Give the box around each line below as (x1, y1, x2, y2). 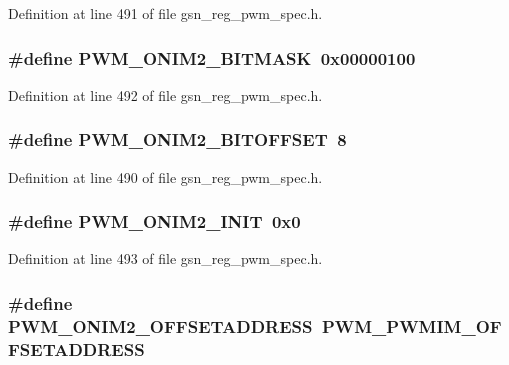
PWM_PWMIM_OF (321, 313, 502, 338)
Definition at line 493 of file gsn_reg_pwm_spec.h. (8, 248, 323, 269)
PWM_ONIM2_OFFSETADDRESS (8, 313, 313, 338)
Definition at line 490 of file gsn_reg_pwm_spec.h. (8, 166, 323, 187)
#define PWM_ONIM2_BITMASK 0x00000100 (8, 45, 416, 70)
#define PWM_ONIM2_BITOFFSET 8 (8, 127, 347, 152)
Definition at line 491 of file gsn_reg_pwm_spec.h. (8, 3, 323, 23)
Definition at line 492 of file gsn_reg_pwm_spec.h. (8, 84, 323, 105)
